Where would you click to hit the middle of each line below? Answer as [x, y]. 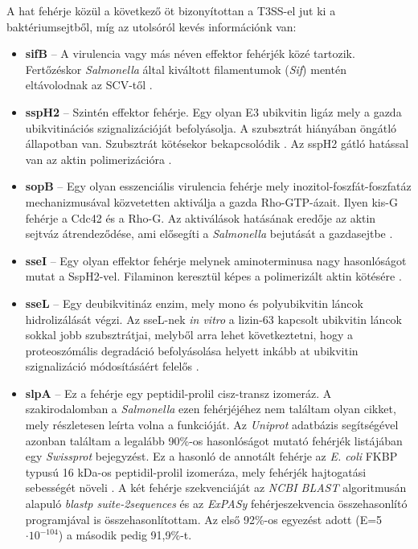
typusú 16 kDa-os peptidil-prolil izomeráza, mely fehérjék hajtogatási [196, 471]
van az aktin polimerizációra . [98, 159]
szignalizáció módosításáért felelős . [112, 366]
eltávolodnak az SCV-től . [89, 85]
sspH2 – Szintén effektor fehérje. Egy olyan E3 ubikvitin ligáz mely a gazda [213, 111]
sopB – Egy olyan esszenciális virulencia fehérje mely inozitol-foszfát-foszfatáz [218, 186]
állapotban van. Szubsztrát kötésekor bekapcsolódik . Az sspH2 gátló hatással [217, 143]
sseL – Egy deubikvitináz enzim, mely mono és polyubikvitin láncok [194, 303]
